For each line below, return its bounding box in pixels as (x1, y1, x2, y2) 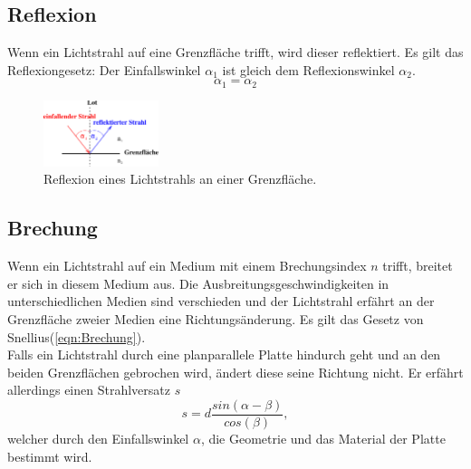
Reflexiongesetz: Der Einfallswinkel (7, 60, 201, 79)
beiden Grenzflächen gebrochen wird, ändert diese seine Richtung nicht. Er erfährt (7, 362, 464, 381)
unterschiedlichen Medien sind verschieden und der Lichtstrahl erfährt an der (7, 292, 435, 311)
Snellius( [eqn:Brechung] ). (7, 327, 146, 346)
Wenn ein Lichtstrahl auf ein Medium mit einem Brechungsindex (7, 256, 367, 275)
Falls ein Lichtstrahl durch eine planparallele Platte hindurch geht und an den (7, 345, 441, 364)
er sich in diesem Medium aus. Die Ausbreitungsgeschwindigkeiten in (7, 273, 389, 292)
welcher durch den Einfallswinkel (7, 429, 189, 448)
